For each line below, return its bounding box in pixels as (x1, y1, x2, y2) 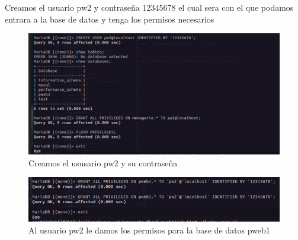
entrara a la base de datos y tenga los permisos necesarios (5, 12, 214, 25)
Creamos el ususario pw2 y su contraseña (28, 156, 178, 169)
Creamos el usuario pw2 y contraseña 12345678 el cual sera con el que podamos (5, 1, 294, 13)
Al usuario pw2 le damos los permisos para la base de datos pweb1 (28, 223, 270, 236)
